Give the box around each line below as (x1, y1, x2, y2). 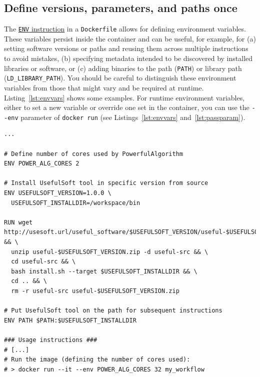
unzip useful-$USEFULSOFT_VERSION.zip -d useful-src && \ (11, 248, 208, 255)
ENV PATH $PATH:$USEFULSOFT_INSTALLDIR (4, 316, 136, 324)
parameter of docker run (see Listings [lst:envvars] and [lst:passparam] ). (20, 111, 245, 122)
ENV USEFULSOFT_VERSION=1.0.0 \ (4, 189, 111, 197)
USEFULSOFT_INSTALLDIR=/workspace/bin (11, 199, 140, 206)
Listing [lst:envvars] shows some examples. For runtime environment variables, (4, 92, 245, 102)
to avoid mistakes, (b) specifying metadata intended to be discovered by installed (4, 53, 253, 63)
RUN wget (4, 218, 33, 226)
